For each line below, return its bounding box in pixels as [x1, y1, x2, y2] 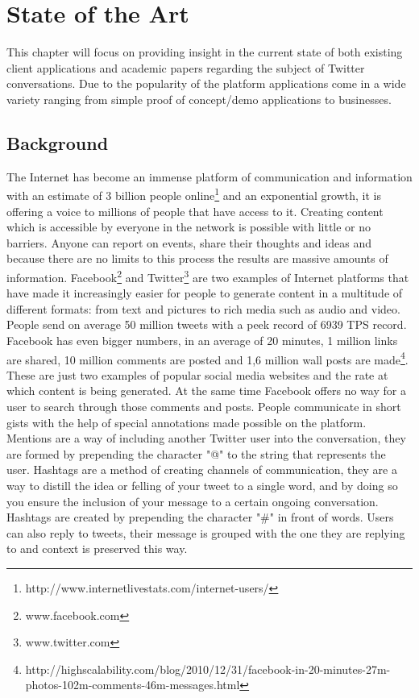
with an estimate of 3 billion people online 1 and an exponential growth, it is [6, 185, 381, 203]
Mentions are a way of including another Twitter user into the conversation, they [6, 430, 406, 447]
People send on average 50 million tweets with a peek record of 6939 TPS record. [6, 316, 407, 333]
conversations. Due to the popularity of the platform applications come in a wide [6, 75, 406, 92]
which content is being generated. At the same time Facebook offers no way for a [6, 382, 406, 399]
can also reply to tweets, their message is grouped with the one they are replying [6, 524, 405, 541]
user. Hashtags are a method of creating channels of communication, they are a [6, 461, 397, 478]
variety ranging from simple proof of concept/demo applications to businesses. [6, 90, 392, 107]
